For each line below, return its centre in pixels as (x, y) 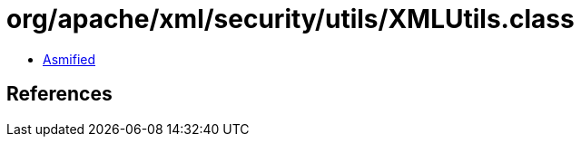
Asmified (69, 59)
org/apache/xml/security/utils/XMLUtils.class (290, 19)
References (59, 94)
